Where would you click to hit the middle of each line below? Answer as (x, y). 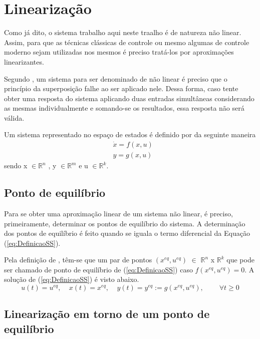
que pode (240, 260)
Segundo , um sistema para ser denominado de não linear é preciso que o (116, 78)
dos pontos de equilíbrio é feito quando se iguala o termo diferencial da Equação (127, 233)
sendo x (16, 165)
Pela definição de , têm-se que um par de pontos (78, 260)
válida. (14, 117)
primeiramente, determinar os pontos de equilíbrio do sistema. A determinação (125, 223)
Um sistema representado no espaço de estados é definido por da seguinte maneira (130, 134)
